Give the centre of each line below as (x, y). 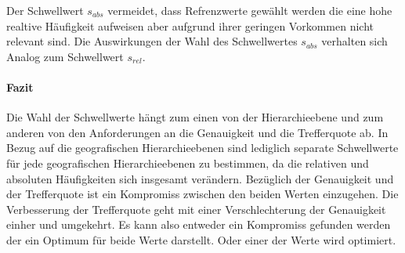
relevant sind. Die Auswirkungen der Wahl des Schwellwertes (152, 41)
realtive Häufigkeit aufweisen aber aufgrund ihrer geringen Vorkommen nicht (190, 25)
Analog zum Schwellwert (65, 56)
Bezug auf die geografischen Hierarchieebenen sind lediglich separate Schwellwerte (202, 148)
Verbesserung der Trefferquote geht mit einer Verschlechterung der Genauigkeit (196, 209)
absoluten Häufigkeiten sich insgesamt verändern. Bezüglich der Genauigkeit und (200, 178)
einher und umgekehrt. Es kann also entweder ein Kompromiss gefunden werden (199, 224)
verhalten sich (354, 41)
